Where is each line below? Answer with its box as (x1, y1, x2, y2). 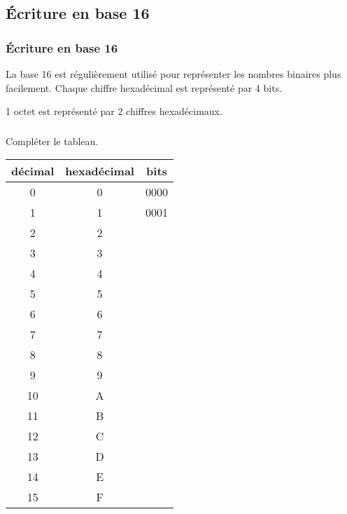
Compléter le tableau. (6, 133, 99, 148)
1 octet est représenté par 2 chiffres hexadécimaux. (6, 104, 222, 119)
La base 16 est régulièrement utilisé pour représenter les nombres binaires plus (6, 67, 341, 81)
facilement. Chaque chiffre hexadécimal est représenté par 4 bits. (6, 80, 283, 95)
